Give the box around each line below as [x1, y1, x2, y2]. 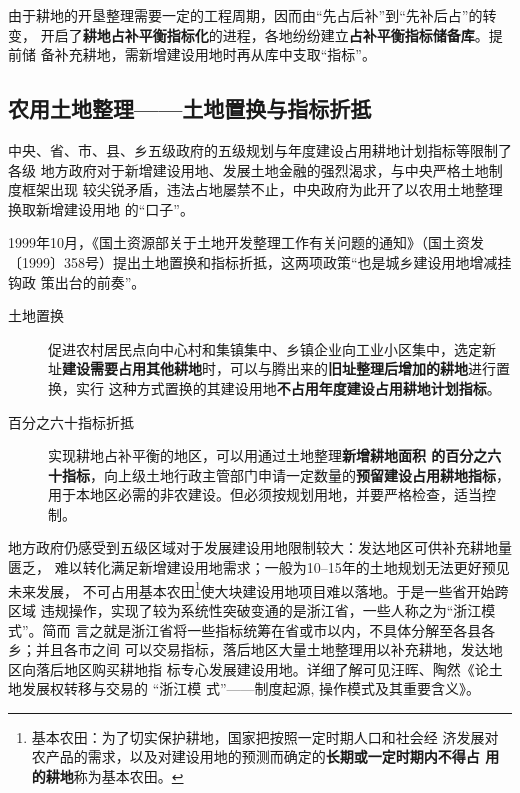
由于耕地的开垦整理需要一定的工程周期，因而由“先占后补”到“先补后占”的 [8, 5, 483, 25]
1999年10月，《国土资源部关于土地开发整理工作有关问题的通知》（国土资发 [8, 232, 484, 253]
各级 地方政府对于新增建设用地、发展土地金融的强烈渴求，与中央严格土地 [8, 159, 489, 180]
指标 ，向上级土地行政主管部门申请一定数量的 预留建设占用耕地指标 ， [61, 464, 510, 485]
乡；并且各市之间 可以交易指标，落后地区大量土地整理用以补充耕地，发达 [8, 639, 489, 660]
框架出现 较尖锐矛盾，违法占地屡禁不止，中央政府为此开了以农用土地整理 [21, 179, 503, 200]
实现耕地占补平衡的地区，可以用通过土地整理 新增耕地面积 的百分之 [48, 445, 488, 466]
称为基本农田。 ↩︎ [73, 766, 184, 787]
